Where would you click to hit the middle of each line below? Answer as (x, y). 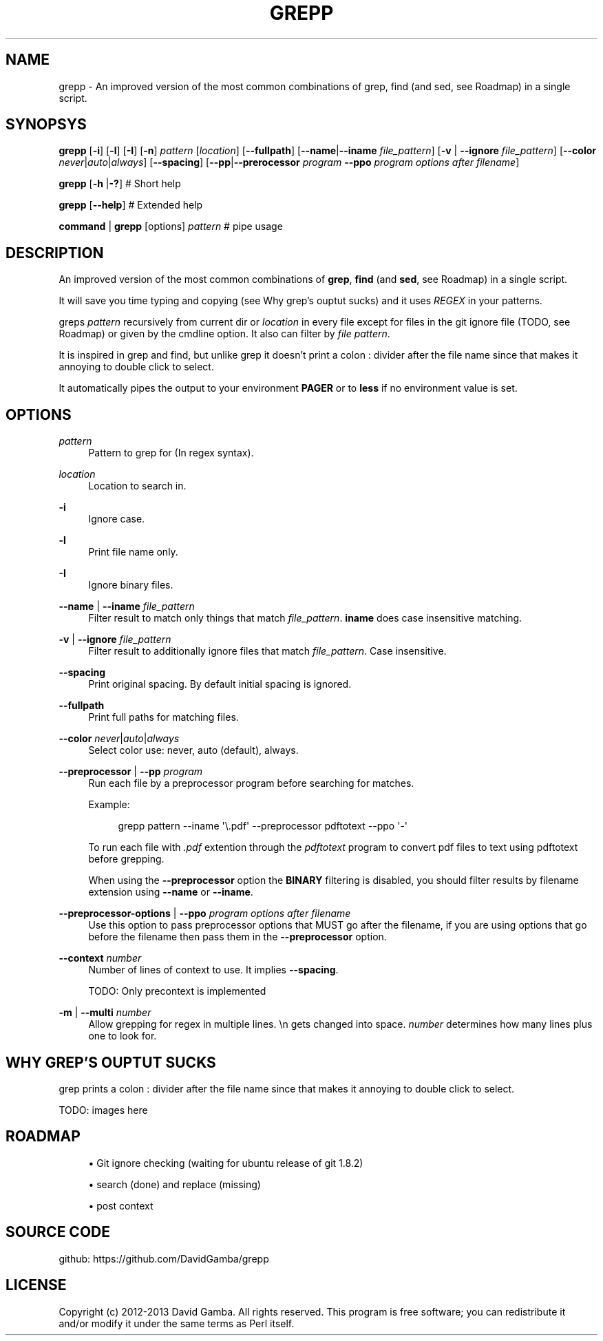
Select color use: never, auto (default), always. (193, 750)
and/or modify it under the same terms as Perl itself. (177, 1323)
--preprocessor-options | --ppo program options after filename (205, 914)
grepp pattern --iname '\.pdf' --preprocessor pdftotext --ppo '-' (263, 826)
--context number (100, 958)
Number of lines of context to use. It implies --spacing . (213, 970)
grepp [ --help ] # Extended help (131, 205)
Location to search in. (137, 486)
